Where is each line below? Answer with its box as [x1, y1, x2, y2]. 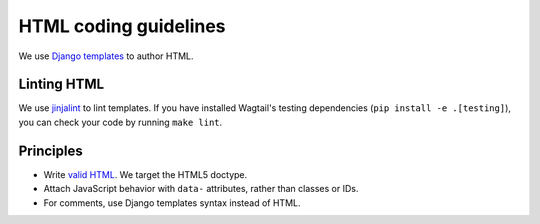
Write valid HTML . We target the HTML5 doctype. [43, 168, 248, 180]
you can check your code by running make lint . [18, 116, 223, 128]
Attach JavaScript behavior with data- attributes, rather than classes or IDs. [43, 183, 359, 195]
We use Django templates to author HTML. [18, 50, 194, 62]
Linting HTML [18, 76, 105, 93]
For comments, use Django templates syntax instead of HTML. [43, 196, 301, 209]
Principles [18, 142, 84, 159]
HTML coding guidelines [18, 15, 226, 37]
